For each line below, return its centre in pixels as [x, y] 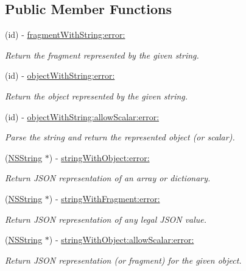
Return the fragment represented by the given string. [102, 55]
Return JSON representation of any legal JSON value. [106, 219]
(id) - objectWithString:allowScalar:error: [82, 116]
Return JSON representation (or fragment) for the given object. [123, 260]
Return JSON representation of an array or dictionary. [108, 178]
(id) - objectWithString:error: [60, 75]
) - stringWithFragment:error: [104, 198]
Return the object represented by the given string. [97, 96]
